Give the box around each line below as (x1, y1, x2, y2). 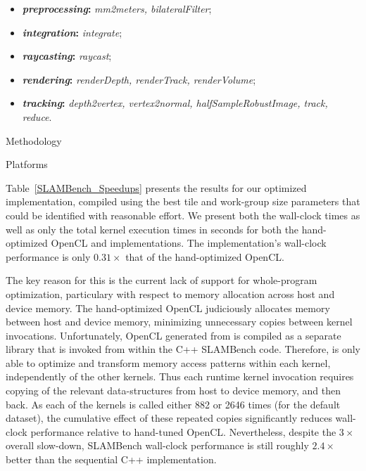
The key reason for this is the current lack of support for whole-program (6, 273, 317, 288)
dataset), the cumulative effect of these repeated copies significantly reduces (6, 411, 332, 425)
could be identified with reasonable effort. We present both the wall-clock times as (6, 207, 360, 222)
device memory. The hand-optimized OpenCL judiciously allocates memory (6, 300, 330, 315)
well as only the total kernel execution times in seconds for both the (6, 221, 299, 236)
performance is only (6, 249, 91, 264)
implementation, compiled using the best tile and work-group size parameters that (6, 194, 360, 209)
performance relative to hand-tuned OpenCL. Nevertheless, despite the (30, 424, 336, 439)
